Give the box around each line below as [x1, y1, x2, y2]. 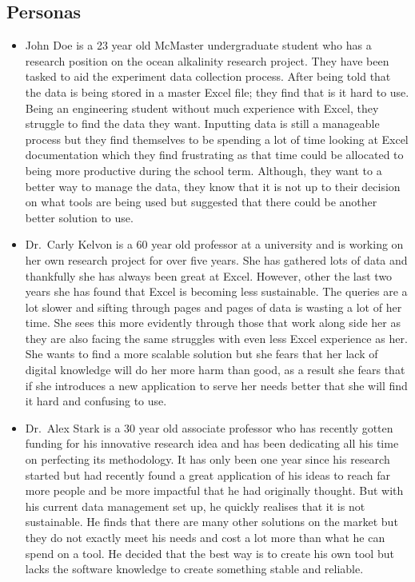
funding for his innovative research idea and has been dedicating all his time [25, 435, 399, 452]
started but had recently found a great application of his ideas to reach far [25, 466, 391, 483]
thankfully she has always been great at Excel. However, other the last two [25, 267, 393, 284]
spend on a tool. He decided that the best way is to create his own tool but [25, 544, 394, 561]
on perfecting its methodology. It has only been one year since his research [25, 451, 390, 468]
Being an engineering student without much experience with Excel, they [25, 99, 379, 116]
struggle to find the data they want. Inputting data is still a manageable [25, 115, 380, 132]
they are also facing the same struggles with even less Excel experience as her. [25, 329, 408, 346]
